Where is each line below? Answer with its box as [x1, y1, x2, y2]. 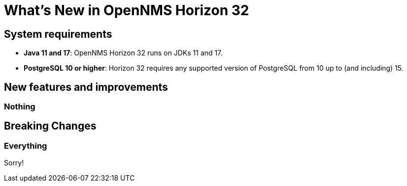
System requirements [4, 27, 112, 40]
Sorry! [4, 159, 24, 167]
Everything [4, 140, 47, 151]
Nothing [4, 102, 35, 112]
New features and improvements [4, 80, 168, 93]
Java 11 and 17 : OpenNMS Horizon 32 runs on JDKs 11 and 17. [24, 49, 223, 57]
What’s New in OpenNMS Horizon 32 [4, 2, 249, 19]
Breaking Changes [4, 120, 97, 133]
